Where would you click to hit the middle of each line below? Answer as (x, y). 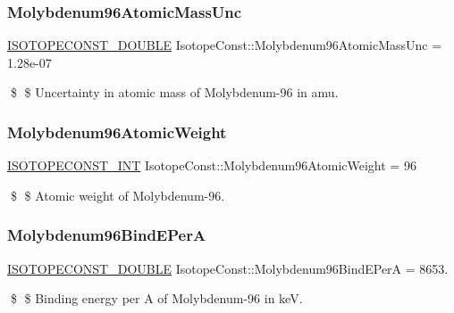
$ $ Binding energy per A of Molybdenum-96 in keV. (156, 298)
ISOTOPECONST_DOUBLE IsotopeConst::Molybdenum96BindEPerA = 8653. (228, 268)
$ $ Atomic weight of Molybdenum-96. (118, 195)
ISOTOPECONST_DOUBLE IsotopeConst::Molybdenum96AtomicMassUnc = (225, 45)
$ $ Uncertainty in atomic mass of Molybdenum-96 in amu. (174, 92)
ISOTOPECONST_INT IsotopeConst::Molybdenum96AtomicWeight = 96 (212, 165)
